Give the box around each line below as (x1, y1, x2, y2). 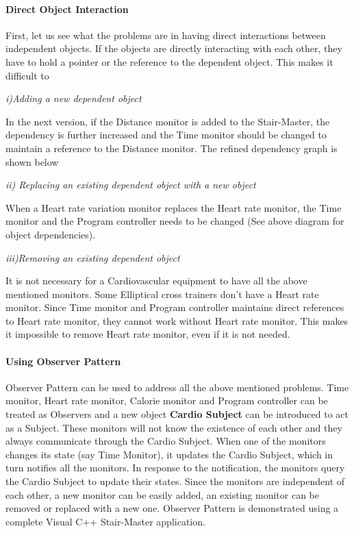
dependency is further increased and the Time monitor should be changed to (5, 127, 327, 142)
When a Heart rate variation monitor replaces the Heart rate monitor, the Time (5, 200, 342, 214)
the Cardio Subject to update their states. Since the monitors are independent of (5, 474, 345, 488)
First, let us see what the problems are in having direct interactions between (5, 27, 326, 42)
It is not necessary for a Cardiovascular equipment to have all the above (5, 273, 307, 288)
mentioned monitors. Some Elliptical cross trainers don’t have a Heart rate (5, 286, 319, 301)
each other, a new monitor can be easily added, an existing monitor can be (5, 487, 319, 501)
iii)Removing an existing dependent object (5, 250, 180, 264)
